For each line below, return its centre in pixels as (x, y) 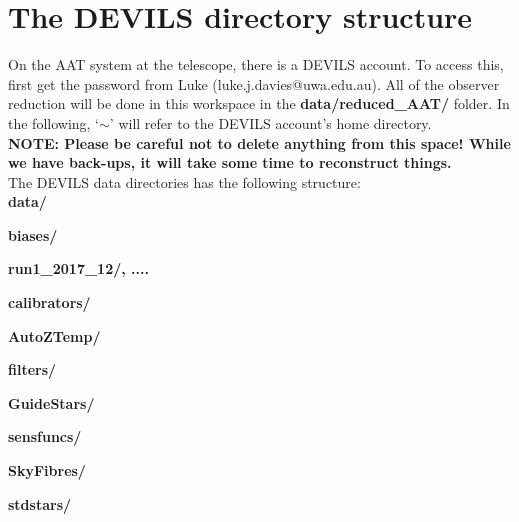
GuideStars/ (51, 402)
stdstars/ (40, 503)
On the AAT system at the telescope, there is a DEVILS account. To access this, (256, 64)
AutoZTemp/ (54, 335)
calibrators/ (49, 302)
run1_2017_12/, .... (78, 268)
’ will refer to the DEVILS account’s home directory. (270, 122)
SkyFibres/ (47, 470)
